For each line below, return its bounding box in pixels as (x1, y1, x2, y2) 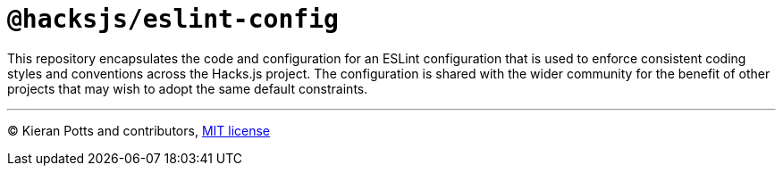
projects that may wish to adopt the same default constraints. (7, 80, 368, 96)
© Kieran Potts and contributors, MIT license (7, 122, 271, 138)
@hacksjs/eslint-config (7, 4, 339, 34)
